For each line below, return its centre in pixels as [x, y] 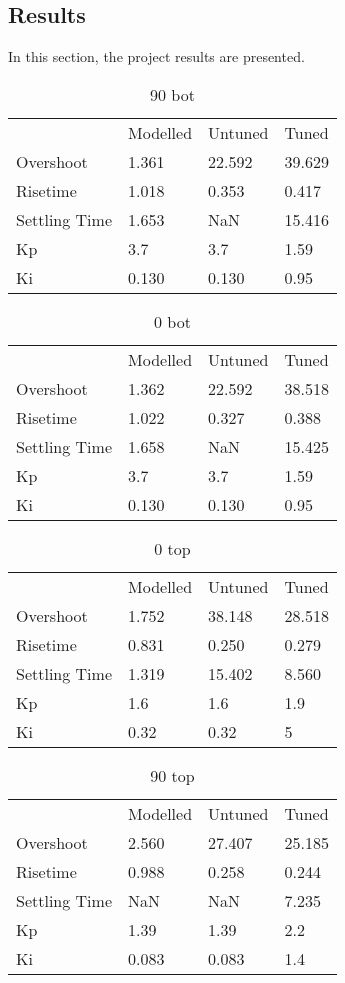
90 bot [172, 94]
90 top [172, 775]
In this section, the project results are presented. [156, 56]
